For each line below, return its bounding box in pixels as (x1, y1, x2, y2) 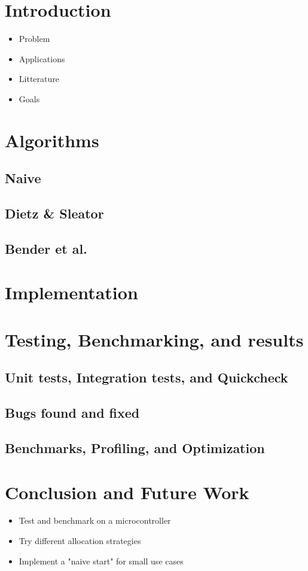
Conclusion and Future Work (5, 479, 249, 504)
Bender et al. (5, 239, 87, 257)
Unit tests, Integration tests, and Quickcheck (5, 368, 288, 387)
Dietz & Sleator (5, 204, 104, 223)
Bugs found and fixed (5, 403, 140, 422)
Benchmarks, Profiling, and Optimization (5, 438, 265, 457)
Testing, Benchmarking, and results (5, 327, 304, 351)
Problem (19, 32, 50, 45)
